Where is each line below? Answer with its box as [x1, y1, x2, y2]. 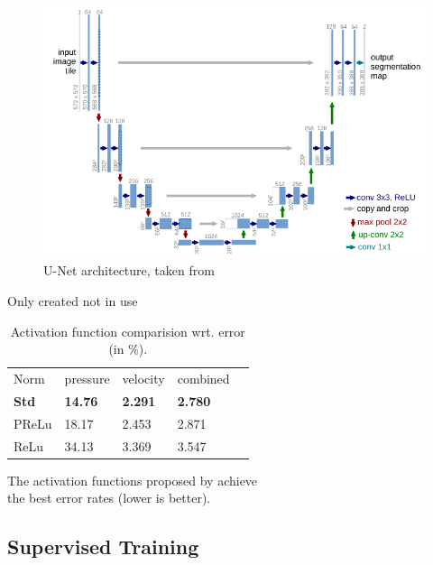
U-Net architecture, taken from [43, 261, 215, 280]
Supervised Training [7, 533, 199, 560]
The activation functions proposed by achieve [7, 470, 258, 489]
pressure [64, 368, 110, 387]
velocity [122, 368, 165, 387]
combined [177, 368, 230, 387]
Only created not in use [7, 291, 138, 310]
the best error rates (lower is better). [7, 488, 211, 507]
